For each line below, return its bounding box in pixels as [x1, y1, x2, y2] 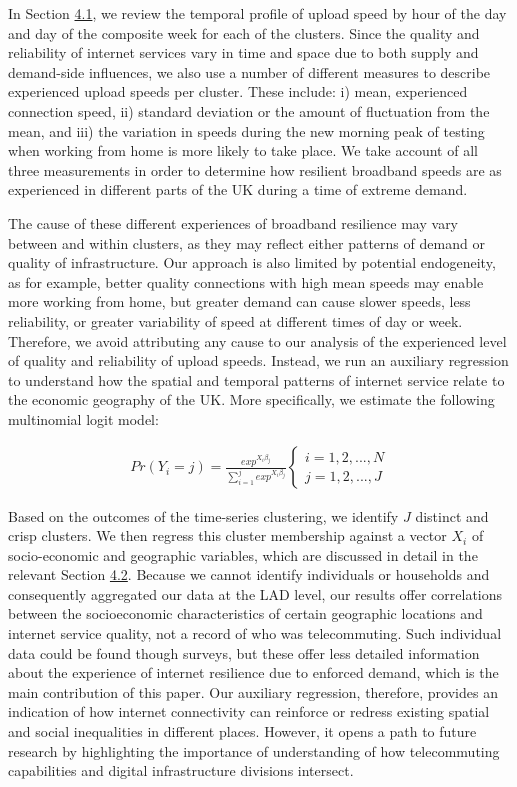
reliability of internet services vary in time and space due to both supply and [8, 42, 479, 63]
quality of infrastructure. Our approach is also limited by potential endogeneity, [8, 252, 496, 273]
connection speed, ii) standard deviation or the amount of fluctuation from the [8, 100, 490, 121]
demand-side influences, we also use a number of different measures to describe [8, 61, 491, 82]
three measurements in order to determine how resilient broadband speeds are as [8, 159, 502, 180]
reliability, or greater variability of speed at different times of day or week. [8, 310, 463, 331]
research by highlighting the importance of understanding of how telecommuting [8, 740, 500, 761]
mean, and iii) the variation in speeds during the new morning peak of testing [8, 120, 485, 141]
